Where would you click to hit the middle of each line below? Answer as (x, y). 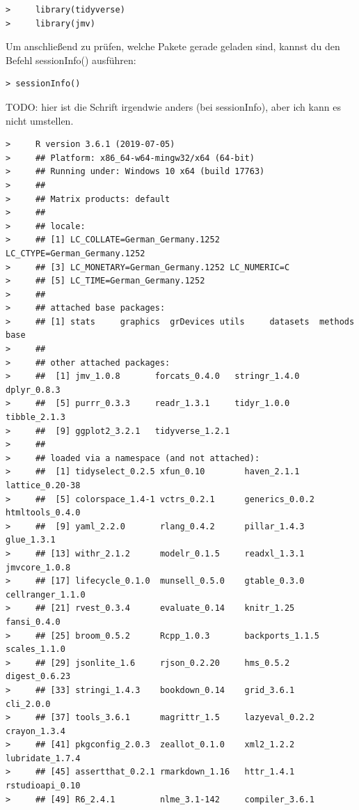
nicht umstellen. (40, 120)
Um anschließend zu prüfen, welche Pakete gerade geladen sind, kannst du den (173, 46)
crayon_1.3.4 (35, 731)
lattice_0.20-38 (43, 485)
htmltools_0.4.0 (43, 513)
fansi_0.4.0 (33, 622)
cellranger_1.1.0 (46, 594)
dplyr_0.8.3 (33, 390)
